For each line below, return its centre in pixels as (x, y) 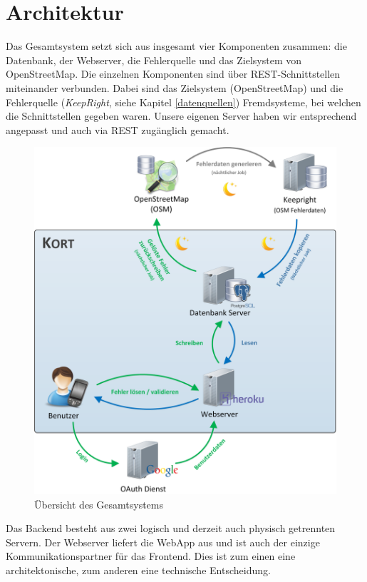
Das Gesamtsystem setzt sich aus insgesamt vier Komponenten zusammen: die (176, 46)
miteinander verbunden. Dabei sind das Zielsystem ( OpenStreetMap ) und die (175, 87)
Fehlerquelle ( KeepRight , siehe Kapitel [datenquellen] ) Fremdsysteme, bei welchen (183, 102)
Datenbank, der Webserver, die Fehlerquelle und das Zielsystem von (154, 60)
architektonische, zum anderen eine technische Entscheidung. (138, 570)
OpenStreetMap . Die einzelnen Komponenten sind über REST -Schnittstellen (173, 74)
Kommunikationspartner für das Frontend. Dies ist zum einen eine (151, 556)
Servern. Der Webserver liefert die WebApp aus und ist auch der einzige (163, 542)
